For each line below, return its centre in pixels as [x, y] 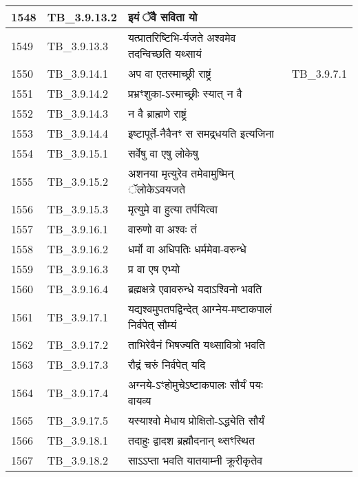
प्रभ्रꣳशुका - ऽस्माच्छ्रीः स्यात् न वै [185, 93]
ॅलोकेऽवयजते [156, 189]
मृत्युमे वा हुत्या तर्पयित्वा [172, 209]
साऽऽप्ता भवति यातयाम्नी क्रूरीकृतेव [195, 460]
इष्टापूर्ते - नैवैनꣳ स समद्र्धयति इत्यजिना [201, 133]
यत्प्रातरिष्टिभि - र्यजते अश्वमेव [182, 38]
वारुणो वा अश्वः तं [162, 229]
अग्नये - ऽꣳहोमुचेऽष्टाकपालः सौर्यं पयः [195, 384]
